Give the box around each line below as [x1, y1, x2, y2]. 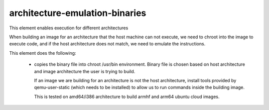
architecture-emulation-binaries [9, 7, 146, 18]
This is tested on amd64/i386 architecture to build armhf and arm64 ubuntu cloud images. [34, 94, 220, 100]
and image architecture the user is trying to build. [34, 68, 135, 74]
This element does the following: [9, 50, 77, 56]
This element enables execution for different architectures [9, 25, 129, 31]
